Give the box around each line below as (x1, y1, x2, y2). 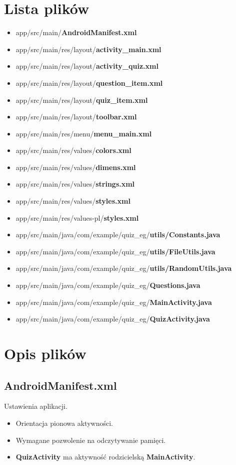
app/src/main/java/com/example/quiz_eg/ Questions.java (15, 280, 200, 290)
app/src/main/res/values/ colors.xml (15, 145, 131, 156)
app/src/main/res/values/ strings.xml (15, 179, 135, 189)
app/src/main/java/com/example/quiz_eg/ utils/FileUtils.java (15, 246, 215, 256)
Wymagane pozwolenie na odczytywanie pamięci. (15, 434, 166, 445)
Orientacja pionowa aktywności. (15, 417, 113, 428)
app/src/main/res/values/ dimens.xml (15, 162, 136, 172)
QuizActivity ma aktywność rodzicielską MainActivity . (15, 451, 195, 462)
